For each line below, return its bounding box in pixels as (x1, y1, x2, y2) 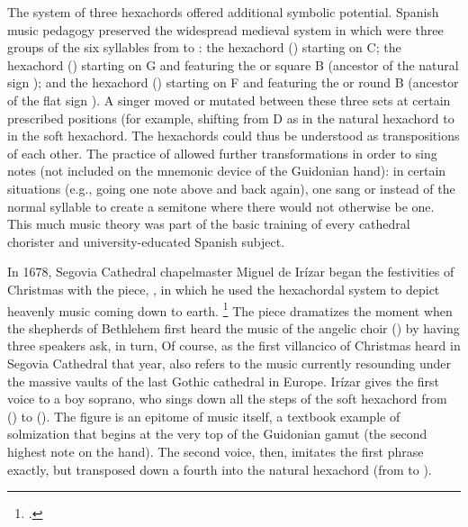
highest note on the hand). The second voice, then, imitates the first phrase (7, 441, 424, 460)
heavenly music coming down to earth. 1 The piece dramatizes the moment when (7, 298, 453, 320)
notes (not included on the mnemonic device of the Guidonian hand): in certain (7, 161, 446, 180)
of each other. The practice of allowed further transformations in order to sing (7, 143, 437, 162)
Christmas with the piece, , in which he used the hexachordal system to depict (7, 279, 440, 298)
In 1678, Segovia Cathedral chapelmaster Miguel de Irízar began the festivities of (7, 262, 454, 281)
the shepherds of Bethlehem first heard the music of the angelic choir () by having (7, 318, 460, 337)
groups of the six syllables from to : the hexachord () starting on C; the (7, 38, 401, 57)
